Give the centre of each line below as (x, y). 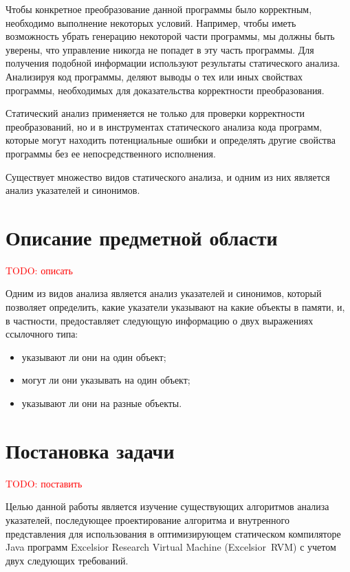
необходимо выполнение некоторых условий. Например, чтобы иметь (151, 22)
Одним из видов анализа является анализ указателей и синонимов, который (164, 293)
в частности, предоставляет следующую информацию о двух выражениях (160, 320)
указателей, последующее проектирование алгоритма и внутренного (147, 519)
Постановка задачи (90, 450)
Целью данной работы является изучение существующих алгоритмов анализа (167, 506)
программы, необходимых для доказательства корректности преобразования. (165, 90)
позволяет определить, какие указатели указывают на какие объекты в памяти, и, (175, 307)
